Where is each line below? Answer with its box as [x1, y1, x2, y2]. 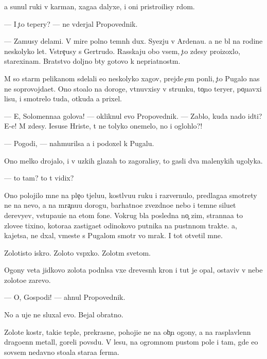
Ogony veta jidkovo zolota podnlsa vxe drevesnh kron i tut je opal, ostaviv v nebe [4, 264, 263, 275]
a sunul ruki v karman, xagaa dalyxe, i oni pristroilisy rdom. [4, 1, 195, 11]
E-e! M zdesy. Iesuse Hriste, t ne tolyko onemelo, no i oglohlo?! [4, 120, 203, 131]
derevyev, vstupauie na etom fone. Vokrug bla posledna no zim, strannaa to [4, 209, 243, 220]
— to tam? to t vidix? [4, 172, 74, 183]
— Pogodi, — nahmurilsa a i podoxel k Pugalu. [4, 137, 154, 148]
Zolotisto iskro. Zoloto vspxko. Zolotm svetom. [4, 247, 151, 258]
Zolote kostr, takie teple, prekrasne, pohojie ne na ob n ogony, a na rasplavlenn [4, 326, 251, 337]
